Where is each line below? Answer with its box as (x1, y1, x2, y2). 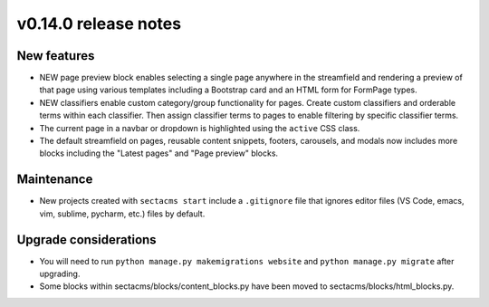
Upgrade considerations (16, 232, 158, 247)
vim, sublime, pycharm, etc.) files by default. (39, 208, 206, 219)
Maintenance (16, 172, 93, 187)
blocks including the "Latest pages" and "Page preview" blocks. (39, 148, 279, 158)
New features (16, 48, 95, 63)
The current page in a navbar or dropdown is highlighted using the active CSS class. (39, 122, 360, 133)
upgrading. (39, 268, 81, 279)
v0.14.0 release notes (16, 14, 181, 34)
